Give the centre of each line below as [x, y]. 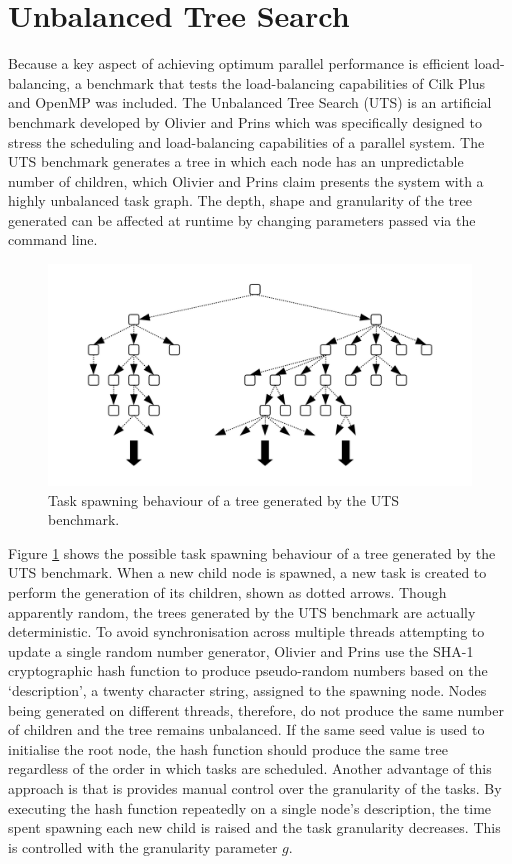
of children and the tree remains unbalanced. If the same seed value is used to [246, 729]
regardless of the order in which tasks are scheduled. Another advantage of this [250, 768]
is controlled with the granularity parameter [143, 846]
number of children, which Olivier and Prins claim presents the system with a [246, 180]
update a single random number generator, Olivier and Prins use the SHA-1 [241, 650]
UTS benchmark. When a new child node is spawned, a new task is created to [247, 572]
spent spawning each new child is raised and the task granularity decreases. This [254, 827]
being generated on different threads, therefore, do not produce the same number [256, 709]
